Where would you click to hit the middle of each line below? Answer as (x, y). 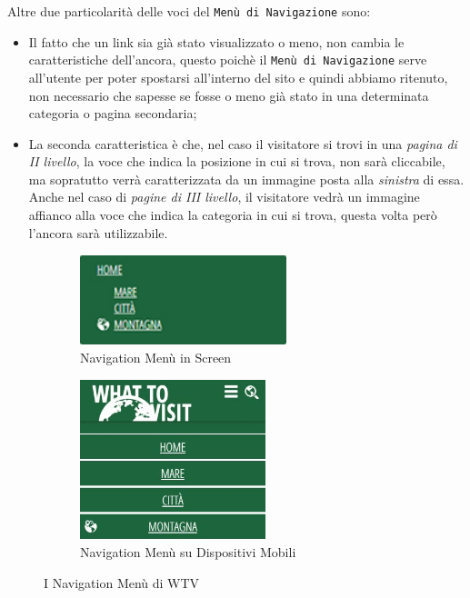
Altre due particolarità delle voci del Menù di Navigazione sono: (189, 11)
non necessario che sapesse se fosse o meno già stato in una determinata (229, 95)
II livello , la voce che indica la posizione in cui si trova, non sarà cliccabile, (237, 161)
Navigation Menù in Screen (156, 358)
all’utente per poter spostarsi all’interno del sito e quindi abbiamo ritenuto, (238, 77)
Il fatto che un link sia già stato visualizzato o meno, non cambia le (216, 41)
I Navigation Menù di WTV (122, 582)
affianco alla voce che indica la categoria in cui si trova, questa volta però (233, 215)
